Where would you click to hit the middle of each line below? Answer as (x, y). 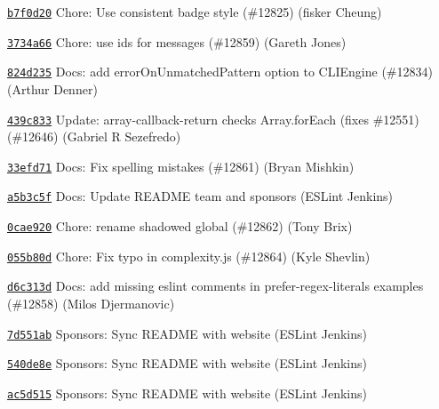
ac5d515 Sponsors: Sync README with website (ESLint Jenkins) (187, 393)
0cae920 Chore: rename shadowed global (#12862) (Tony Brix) (180, 226)
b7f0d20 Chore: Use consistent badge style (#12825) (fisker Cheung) (195, 12)
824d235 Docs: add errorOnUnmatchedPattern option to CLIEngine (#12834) (220, 72)
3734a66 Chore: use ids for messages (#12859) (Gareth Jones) (177, 41)
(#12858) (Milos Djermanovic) (91, 304)
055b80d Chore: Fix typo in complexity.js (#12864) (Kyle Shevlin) (189, 256)
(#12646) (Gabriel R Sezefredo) (94, 136)
